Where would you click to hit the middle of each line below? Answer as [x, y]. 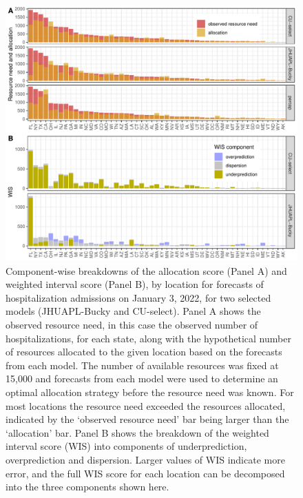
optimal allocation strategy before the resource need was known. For [150, 392]
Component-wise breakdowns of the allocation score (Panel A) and [146, 270]
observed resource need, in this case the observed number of [132, 324]
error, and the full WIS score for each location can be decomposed [145, 473]
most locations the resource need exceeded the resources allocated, [146, 405]
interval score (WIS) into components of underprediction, [126, 446]
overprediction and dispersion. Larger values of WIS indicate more [145, 459]
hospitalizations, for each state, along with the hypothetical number [148, 338]
